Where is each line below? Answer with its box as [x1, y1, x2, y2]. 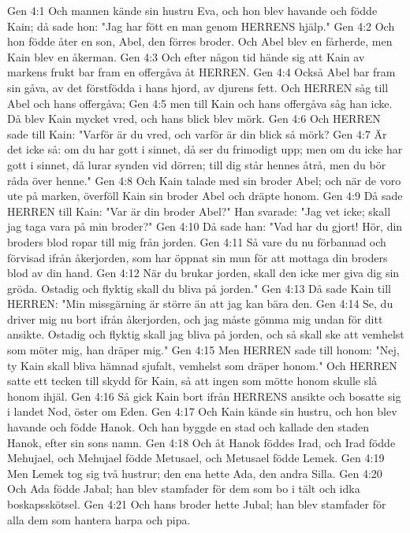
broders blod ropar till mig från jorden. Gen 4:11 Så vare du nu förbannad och [7, 233, 386, 250]
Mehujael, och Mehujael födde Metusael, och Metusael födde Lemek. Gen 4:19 [7, 450, 385, 466]
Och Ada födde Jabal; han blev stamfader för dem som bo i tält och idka [7, 480, 360, 497]
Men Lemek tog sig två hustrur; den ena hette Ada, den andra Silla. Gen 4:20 [7, 465, 382, 481]
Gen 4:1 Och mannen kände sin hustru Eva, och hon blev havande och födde [7, 2, 378, 18]
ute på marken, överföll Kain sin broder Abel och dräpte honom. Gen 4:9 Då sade [7, 187, 403, 204]
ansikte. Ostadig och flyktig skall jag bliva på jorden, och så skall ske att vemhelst [7, 326, 404, 342]
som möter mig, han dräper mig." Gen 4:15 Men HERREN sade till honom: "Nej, [7, 342, 400, 358]
